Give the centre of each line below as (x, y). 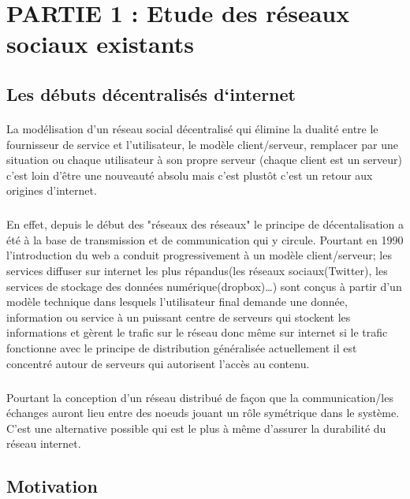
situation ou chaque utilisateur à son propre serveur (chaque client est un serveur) (205, 160)
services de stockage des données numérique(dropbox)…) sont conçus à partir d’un (204, 286)
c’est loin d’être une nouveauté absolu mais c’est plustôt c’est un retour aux (190, 175)
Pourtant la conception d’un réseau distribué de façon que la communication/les (200, 397)
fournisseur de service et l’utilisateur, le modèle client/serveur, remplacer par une (202, 144)
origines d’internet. (52, 190)
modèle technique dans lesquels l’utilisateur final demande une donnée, (177, 302)
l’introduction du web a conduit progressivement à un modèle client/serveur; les (199, 255)
